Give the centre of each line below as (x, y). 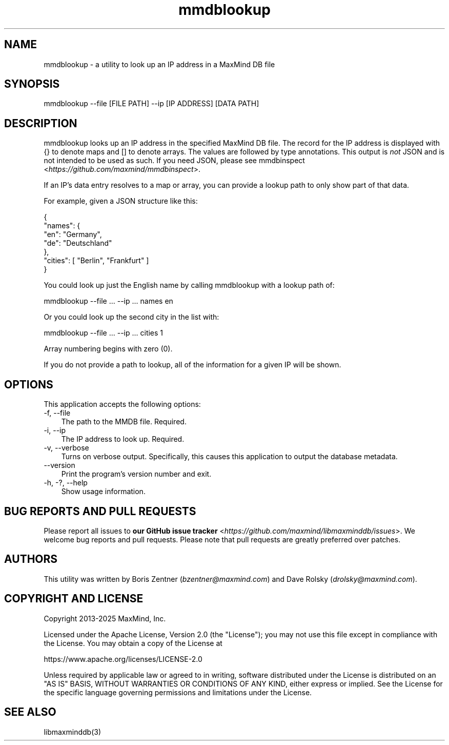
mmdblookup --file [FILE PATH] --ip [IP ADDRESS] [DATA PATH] (151, 104)
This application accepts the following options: (122, 404)
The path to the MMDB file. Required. (124, 422)
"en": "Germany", (73, 234)
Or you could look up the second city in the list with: (131, 317)
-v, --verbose (66, 448)
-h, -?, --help (66, 483)
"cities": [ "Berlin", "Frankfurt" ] (96, 261)
